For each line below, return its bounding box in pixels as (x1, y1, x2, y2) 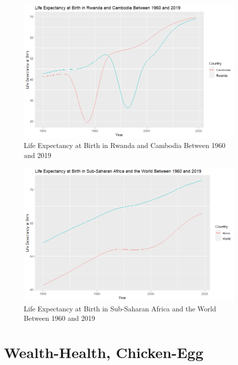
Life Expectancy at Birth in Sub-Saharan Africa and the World (24, 303, 216, 313)
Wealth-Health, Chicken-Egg (4, 342, 204, 363)
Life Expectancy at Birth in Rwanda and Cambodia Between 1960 (24, 140, 226, 150)
